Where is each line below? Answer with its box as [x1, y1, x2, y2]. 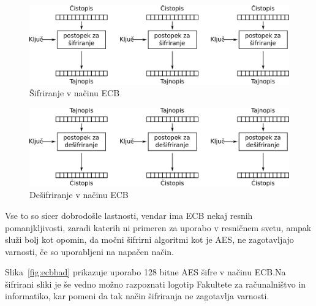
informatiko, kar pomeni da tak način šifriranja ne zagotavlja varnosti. [5, 289, 269, 302]
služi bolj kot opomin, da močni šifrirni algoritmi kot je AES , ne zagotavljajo [5, 233, 294, 246]
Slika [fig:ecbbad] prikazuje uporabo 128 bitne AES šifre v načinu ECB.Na [5, 266, 286, 278]
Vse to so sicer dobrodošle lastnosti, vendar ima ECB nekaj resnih [5, 208, 253, 221]
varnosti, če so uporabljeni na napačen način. [5, 245, 174, 258]
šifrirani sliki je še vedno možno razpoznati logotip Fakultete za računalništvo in [5, 277, 306, 290]
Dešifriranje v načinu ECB [29, 188, 129, 201]
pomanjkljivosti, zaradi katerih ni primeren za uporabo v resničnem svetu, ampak [5, 221, 312, 234]
